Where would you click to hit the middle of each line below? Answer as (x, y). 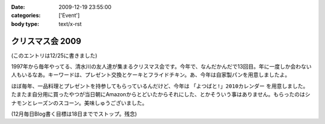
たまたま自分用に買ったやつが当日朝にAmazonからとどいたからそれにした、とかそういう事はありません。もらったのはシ (161, 95)
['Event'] (69, 16)
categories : (26, 16)
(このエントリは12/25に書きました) (54, 55)
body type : (25, 23)
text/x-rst (70, 23)
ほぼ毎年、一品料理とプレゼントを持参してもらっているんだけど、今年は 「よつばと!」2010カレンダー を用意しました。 (160, 86)
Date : (18, 7)
